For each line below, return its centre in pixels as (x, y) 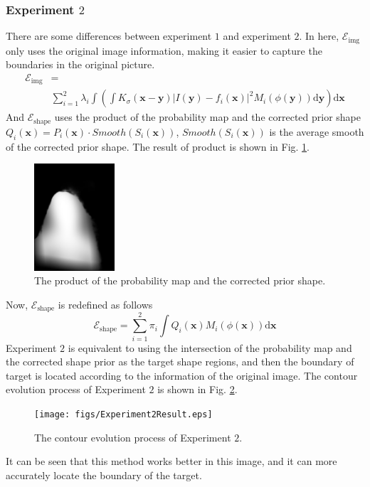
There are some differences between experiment (109, 36)
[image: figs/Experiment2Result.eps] (123, 414)
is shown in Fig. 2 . (197, 389)
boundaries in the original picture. (80, 64)
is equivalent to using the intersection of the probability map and (210, 347)
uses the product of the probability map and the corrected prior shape (208, 117)
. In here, (319, 36)
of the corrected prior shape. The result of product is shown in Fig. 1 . (158, 146)
